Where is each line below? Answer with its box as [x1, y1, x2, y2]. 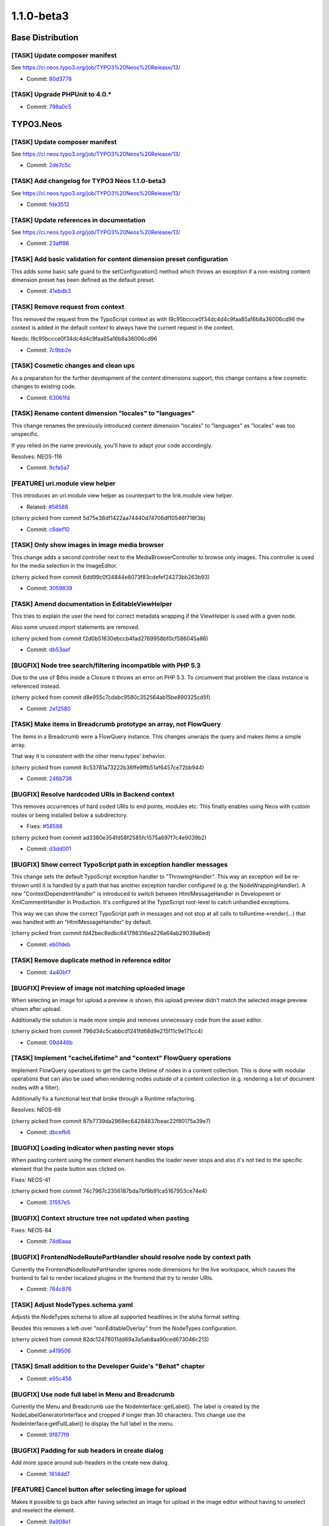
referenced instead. [11, 682, 61, 690]
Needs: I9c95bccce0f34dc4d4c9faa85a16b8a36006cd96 [11, 335, 158, 342]
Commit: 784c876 [26, 1286, 72, 1293]
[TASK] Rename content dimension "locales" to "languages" [11, 409, 195, 418]
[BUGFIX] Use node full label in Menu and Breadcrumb [11, 1390, 175, 1398]
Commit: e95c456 [26, 1375, 73, 1382]
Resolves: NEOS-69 [11, 1106, 61, 1113]
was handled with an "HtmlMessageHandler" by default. [11, 919, 152, 926]
